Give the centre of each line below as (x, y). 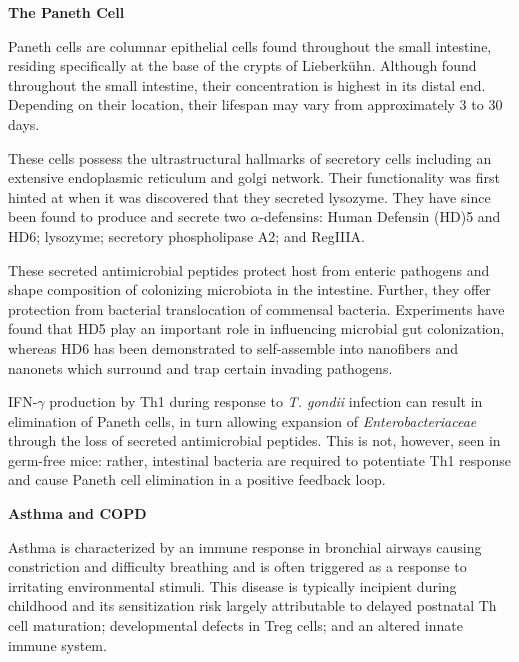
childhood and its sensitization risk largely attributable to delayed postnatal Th (252, 605)
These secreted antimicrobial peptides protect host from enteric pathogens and (249, 269)
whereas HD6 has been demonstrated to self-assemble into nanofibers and (233, 347)
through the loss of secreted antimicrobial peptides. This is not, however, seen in (254, 440)
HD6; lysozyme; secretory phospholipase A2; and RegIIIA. (186, 235)
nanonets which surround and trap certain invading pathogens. (200, 367)
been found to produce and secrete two (127, 216)
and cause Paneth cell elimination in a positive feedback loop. (197, 479)
